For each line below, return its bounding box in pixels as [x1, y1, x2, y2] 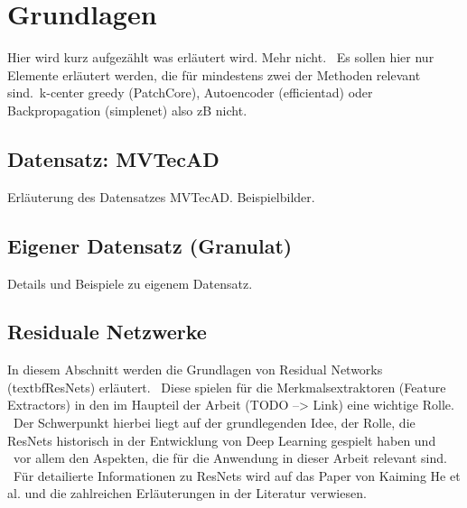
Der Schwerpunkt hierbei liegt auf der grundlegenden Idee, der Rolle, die [13, 413, 416, 432]
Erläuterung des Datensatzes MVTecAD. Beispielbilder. [7, 187, 315, 206]
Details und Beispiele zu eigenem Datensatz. [7, 273, 253, 292]
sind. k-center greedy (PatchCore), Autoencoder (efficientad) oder [7, 83, 373, 102]
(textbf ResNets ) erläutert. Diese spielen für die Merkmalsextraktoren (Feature [7, 377, 446, 396]
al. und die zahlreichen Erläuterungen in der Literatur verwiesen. [7, 484, 367, 503]
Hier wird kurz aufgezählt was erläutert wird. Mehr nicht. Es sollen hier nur [7, 48, 434, 67]
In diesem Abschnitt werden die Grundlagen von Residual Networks [7, 360, 383, 379]
